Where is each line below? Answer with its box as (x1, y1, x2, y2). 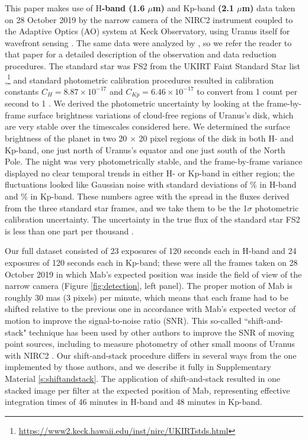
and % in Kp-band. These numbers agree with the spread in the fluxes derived (5, 190, 290, 202)
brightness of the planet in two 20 (5, 132, 127, 144)
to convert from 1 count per (197, 85, 297, 97)
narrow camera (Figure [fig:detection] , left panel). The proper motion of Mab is (5, 279, 293, 292)
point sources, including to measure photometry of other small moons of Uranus (5, 337, 295, 350)
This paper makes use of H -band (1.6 (5, 2, 145, 14)
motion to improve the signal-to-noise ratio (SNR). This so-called (5, 314, 242, 326)
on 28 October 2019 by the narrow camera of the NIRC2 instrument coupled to (5, 13, 293, 25)
